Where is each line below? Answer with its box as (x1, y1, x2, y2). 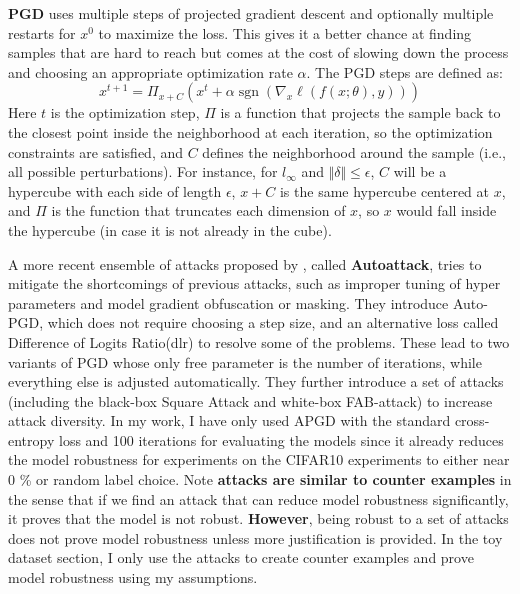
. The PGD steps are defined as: (306, 61, 503, 82)
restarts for (8, 22, 76, 43)
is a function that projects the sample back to (220, 102, 501, 123)
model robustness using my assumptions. (8, 567, 258, 588)
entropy (8, 429, 55, 450)
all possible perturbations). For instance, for (8, 161, 278, 182)
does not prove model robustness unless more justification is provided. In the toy (8, 527, 503, 548)
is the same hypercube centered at (279, 180, 490, 201)
